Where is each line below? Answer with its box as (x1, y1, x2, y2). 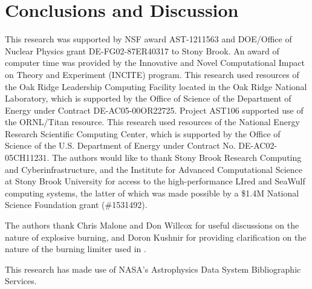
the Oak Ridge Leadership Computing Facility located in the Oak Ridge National (5, 80, 307, 93)
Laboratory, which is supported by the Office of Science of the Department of (5, 92, 291, 105)
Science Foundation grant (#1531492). (5, 198, 148, 211)
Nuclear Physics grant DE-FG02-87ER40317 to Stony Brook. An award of (5, 44, 279, 57)
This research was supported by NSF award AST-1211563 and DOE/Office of (5, 33, 292, 45)
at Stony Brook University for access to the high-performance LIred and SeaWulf (5, 175, 305, 187)
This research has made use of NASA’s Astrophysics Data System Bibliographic (5, 262, 301, 275)
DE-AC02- (238, 139, 278, 152)
